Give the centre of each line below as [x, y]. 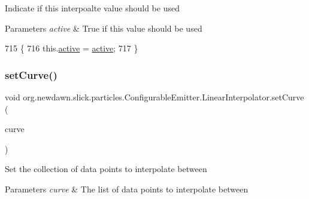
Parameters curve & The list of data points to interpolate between [127, 189]
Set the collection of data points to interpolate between [106, 169]
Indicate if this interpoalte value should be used [92, 8]
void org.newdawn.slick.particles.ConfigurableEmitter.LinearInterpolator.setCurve [154, 97]
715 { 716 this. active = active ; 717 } [72, 48]
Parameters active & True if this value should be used [104, 28]
